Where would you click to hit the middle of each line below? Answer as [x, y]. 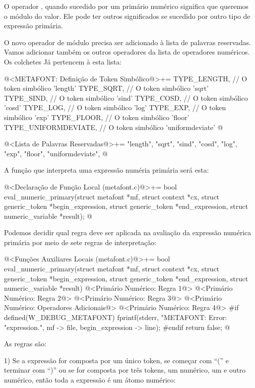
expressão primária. [33, 26]
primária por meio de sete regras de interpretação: [80, 242]
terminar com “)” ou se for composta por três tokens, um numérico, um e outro [125, 370]
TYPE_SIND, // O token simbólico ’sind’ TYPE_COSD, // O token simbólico [126, 97]
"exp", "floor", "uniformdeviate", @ [56, 153]
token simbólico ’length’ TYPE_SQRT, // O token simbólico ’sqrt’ [106, 88]
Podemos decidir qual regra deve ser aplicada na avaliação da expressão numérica [128, 232]
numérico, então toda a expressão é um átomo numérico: [90, 380]
